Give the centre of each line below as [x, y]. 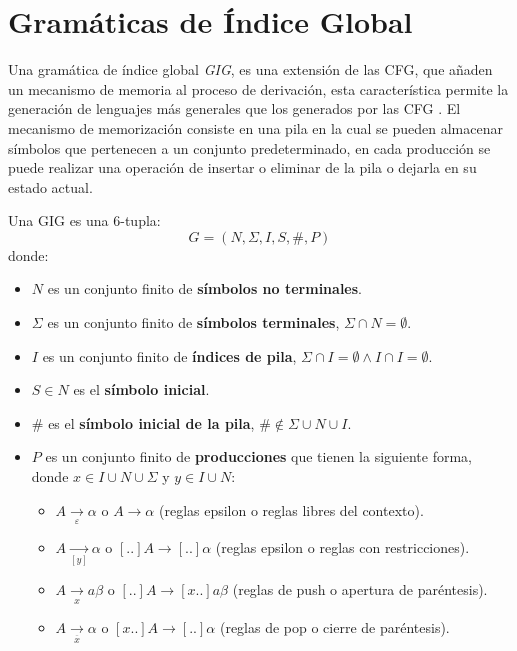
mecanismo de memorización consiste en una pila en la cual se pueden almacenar [255, 127]
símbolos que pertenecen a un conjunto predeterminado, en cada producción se [249, 147]
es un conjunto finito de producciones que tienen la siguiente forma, [258, 456]
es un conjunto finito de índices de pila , [169, 355]
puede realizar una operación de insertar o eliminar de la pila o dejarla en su [242, 167]
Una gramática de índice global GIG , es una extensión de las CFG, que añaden [250, 69]
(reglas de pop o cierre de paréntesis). [334, 626]
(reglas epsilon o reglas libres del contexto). [291, 509]
